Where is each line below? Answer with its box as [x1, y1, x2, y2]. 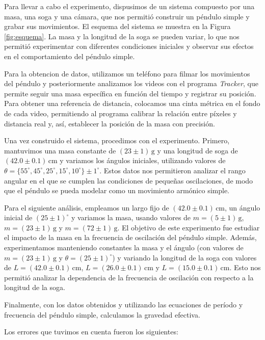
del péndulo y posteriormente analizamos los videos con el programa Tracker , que [4, 78, 258, 89]
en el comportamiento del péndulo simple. [4, 50, 135, 61]
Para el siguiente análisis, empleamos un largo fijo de [4, 202, 169, 213]
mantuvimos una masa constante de [4, 145, 116, 155]
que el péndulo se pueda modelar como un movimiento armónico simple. [4, 185, 229, 196]
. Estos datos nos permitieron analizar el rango [99, 165, 246, 175]
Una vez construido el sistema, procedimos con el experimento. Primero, [4, 135, 230, 146]
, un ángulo [225, 202, 260, 213]
